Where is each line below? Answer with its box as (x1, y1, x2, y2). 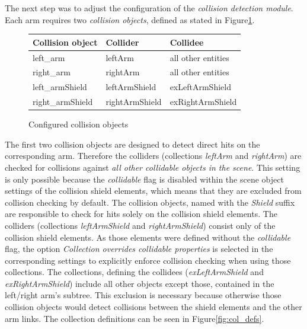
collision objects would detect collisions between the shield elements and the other (5, 301, 302, 313)
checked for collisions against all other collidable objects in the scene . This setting (5, 161, 300, 173)
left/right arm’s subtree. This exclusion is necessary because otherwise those (5, 289, 282, 301)
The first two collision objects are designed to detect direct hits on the (5, 138, 260, 150)
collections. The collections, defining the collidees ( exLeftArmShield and (5, 266, 264, 278)
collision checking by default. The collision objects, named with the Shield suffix (5, 196, 295, 208)
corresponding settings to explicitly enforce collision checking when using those (5, 254, 291, 266)
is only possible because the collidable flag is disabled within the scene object (5, 173, 284, 185)
